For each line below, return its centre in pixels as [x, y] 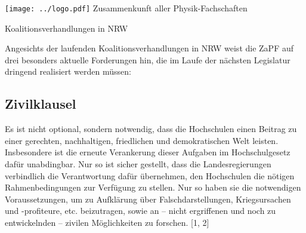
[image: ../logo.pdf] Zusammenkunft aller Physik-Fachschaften [126, 8]
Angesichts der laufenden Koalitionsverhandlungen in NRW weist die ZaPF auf [149, 48]
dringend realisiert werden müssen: [68, 71]
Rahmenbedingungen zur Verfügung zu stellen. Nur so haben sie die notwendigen [153, 187]
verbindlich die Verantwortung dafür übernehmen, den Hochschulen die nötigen [150, 175]
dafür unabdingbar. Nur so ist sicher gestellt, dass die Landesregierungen [138, 164]
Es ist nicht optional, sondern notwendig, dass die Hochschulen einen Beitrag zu [151, 129]
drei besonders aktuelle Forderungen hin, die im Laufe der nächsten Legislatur [148, 59]
